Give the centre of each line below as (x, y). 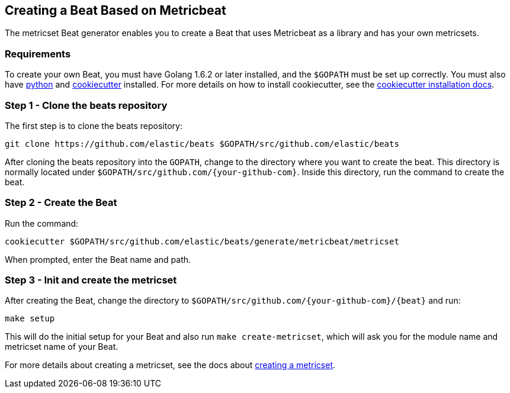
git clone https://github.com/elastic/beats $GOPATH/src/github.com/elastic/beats (202, 144)
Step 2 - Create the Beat (61, 203)
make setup (30, 319)
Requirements (38, 54)
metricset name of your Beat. (62, 347)
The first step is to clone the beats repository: (94, 125)
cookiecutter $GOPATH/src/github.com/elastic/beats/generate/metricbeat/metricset (202, 241)
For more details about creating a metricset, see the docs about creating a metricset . (170, 365)
